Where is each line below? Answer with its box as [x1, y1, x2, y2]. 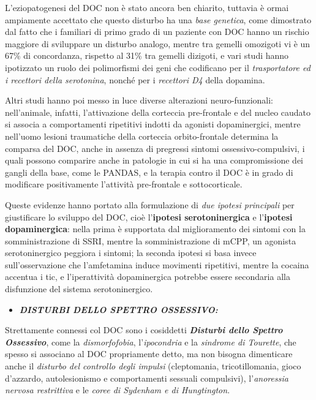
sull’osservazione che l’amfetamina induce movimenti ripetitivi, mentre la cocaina [5, 258, 309, 271]
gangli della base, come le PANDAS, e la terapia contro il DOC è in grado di [5, 165, 293, 178]
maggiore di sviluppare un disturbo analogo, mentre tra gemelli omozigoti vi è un [5, 37, 310, 50]
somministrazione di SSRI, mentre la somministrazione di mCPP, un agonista [5, 234, 296, 247]
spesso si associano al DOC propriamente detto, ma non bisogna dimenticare [5, 347, 293, 360]
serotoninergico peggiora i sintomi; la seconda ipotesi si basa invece [5, 246, 257, 259]
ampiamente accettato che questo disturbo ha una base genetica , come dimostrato [5, 13, 312, 26]
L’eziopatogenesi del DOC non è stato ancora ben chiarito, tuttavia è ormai [5, 1, 289, 13]
